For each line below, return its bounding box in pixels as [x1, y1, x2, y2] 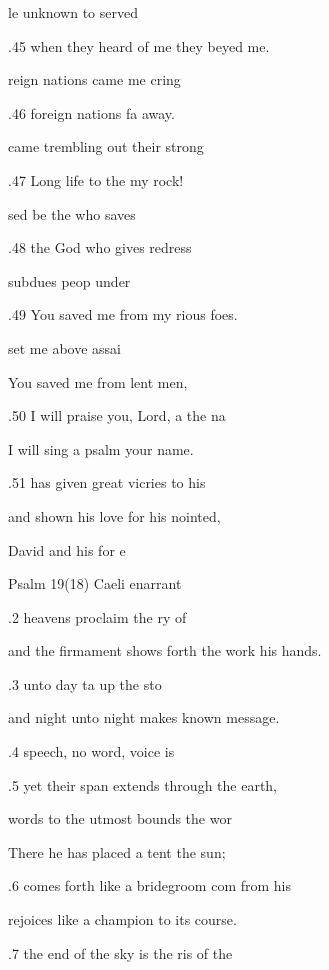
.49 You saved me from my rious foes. [8, 304, 238, 325]
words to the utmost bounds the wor [8, 808, 232, 829]
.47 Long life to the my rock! [8, 169, 184, 190]
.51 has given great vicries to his [8, 472, 206, 493]
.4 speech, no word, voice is [8, 741, 175, 762]
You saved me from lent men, [8, 371, 188, 392]
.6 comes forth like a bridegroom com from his [8, 875, 292, 896]
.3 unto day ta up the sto [8, 673, 162, 694]
